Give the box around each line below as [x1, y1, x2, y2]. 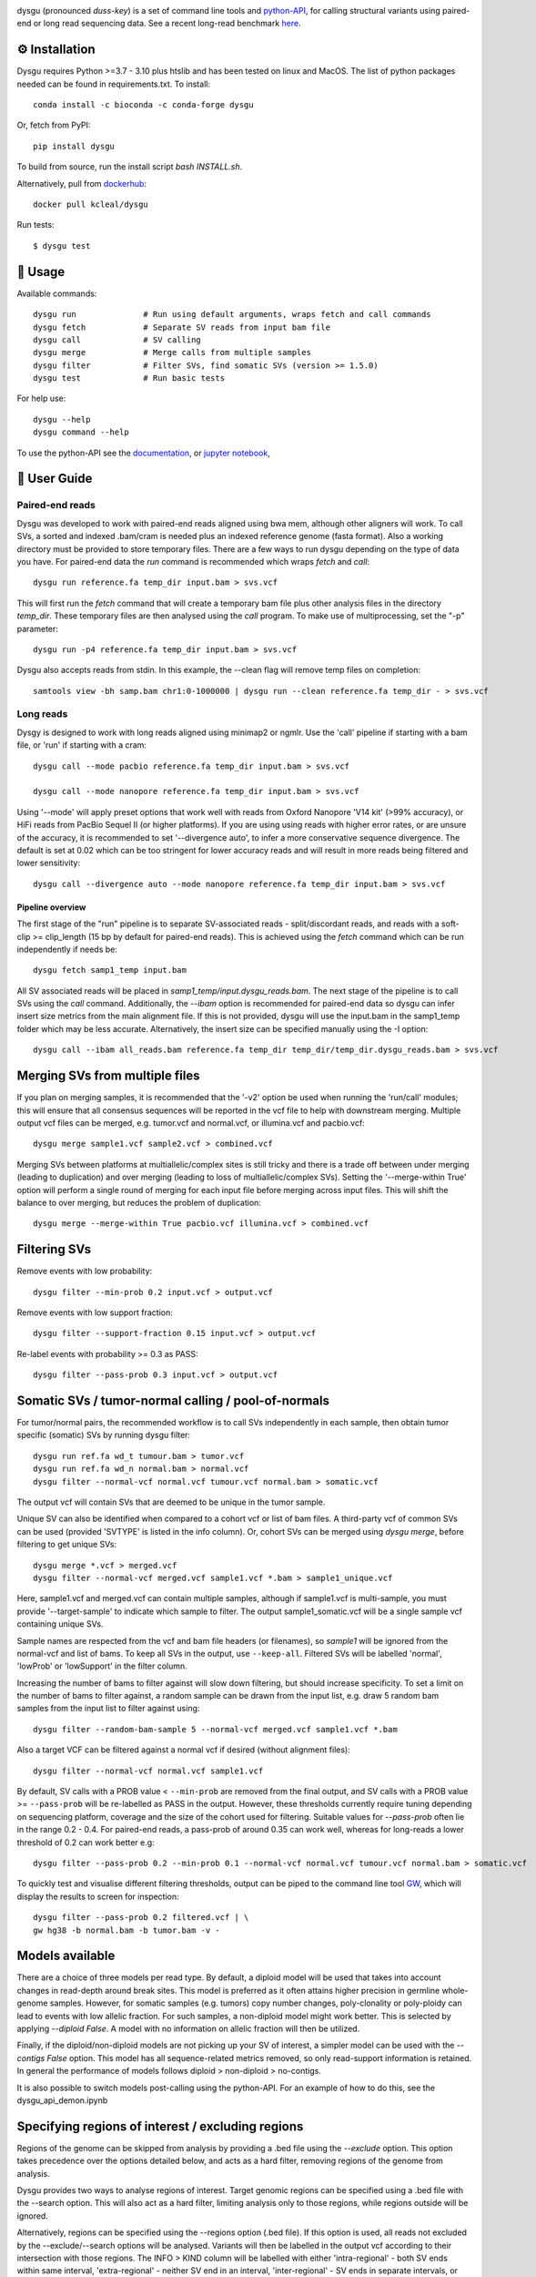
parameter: [16, 623, 59, 634]
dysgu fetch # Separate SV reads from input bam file [33, 322, 331, 332]
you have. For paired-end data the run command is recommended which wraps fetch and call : [16, 556, 370, 567]
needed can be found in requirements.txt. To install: [16, 78, 211, 89]
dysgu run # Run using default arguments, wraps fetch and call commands [33, 310, 431, 320]
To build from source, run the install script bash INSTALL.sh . [16, 161, 243, 172]
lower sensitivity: [16, 857, 81, 869]
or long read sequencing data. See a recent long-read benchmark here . [33, 18, 301, 29]
